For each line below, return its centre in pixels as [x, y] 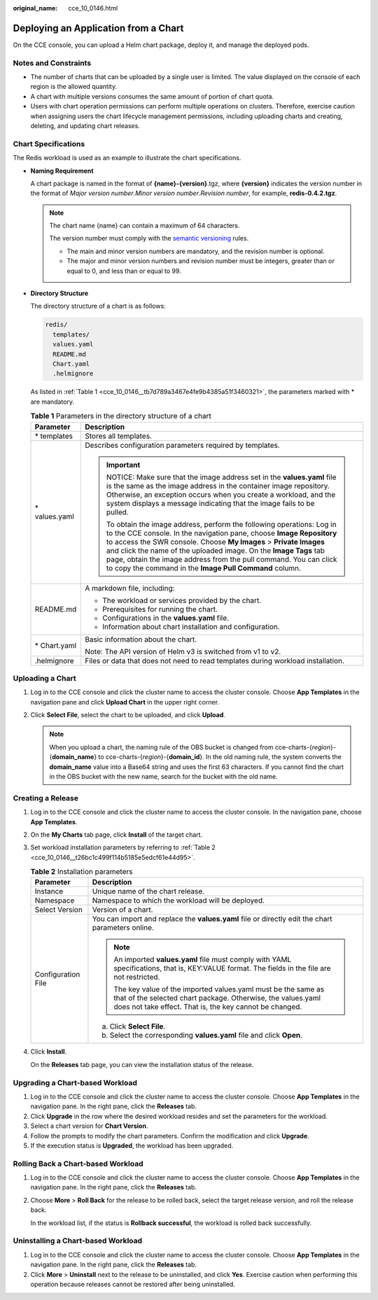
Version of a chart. [122, 910]
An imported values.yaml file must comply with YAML [202, 960]
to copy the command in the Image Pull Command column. [203, 568]
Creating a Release [45, 798]
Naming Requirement [62, 171]
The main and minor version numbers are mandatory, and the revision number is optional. [196, 251]
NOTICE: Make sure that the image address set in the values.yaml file [221, 477]
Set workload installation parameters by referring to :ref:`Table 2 [123, 847]
